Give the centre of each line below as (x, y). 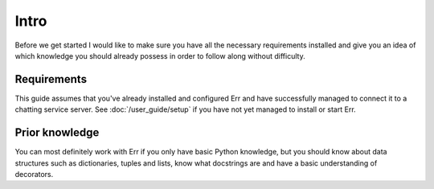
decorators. (34, 174)
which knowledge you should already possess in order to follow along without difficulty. (160, 55)
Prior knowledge (57, 133)
